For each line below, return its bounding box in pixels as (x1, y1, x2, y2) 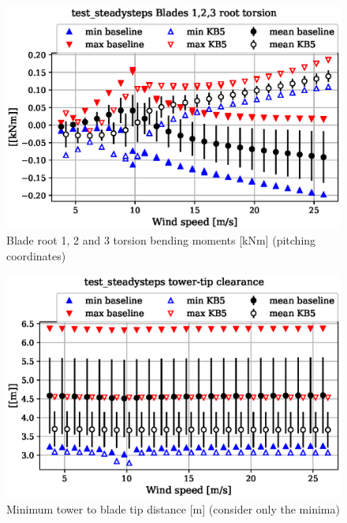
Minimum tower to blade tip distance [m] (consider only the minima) (6, 500, 340, 517)
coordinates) (6, 247, 66, 263)
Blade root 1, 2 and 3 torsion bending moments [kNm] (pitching (6, 232, 316, 248)
